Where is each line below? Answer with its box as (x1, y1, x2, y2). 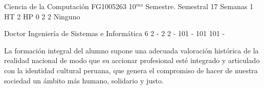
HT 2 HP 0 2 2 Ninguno (4, 11, 80, 21)
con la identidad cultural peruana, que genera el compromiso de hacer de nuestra (4, 65, 258, 75)
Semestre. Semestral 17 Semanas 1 (145, 1, 253, 11)
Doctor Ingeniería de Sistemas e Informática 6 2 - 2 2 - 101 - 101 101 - (4, 28, 225, 39)
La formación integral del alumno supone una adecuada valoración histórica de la (4, 45, 259, 55)
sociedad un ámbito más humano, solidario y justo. (4, 75, 164, 85)
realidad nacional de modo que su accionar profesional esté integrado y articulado (4, 55, 260, 66)
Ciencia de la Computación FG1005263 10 (4, 1, 136, 11)
